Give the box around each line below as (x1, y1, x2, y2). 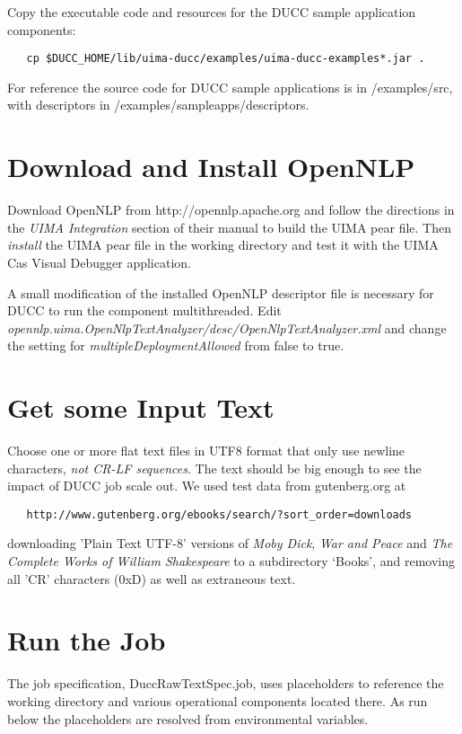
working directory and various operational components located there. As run (7, 691, 428, 710)
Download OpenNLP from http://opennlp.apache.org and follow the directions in (7, 200, 455, 219)
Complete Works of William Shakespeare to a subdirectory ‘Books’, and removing (7, 552, 456, 570)
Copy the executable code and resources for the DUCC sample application (7, 3, 416, 21)
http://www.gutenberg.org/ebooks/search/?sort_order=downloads (26, 508, 413, 521)
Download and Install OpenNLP (7, 148, 415, 185)
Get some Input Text (7, 389, 275, 426)
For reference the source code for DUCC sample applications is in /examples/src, (7, 77, 453, 96)
